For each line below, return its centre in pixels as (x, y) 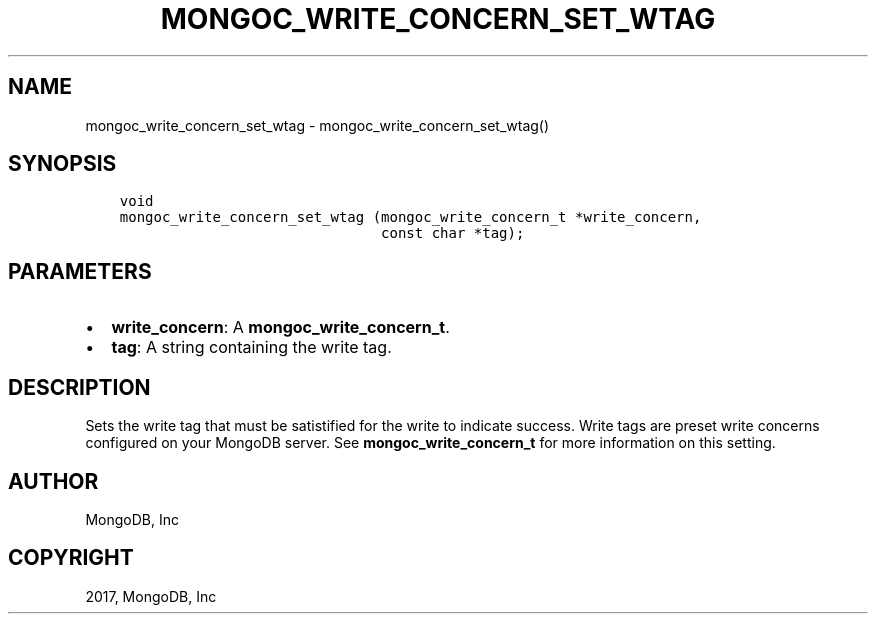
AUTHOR (53, 481)
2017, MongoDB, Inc (151, 596)
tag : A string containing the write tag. (251, 347)
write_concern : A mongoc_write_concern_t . (280, 327)
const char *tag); (453, 233)
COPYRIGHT (71, 558)
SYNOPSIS (62, 164)
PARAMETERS (80, 271)
